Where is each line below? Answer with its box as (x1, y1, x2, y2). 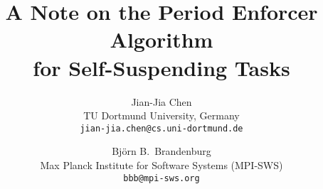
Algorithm (110, 25, 213, 54)
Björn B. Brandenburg (112, 144, 211, 158)
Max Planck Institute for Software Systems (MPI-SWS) (40, 157, 283, 172)
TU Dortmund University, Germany (83, 108, 240, 123)
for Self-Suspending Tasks (33, 53, 290, 82)
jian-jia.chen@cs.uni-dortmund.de (80, 123, 243, 134)
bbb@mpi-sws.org (123, 173, 200, 183)
